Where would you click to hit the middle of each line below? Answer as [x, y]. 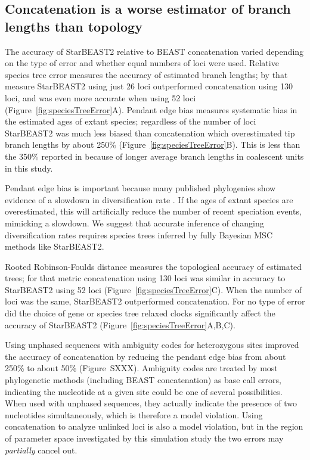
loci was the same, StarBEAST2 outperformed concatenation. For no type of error [155, 301]
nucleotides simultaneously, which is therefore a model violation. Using [134, 414]
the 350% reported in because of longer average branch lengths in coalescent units [154, 156]
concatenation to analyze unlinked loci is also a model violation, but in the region [154, 426]
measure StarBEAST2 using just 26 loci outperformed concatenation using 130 [149, 86]
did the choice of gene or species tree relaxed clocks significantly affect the [140, 313]
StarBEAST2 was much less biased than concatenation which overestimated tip [150, 133]
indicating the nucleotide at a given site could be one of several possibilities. [144, 391]
